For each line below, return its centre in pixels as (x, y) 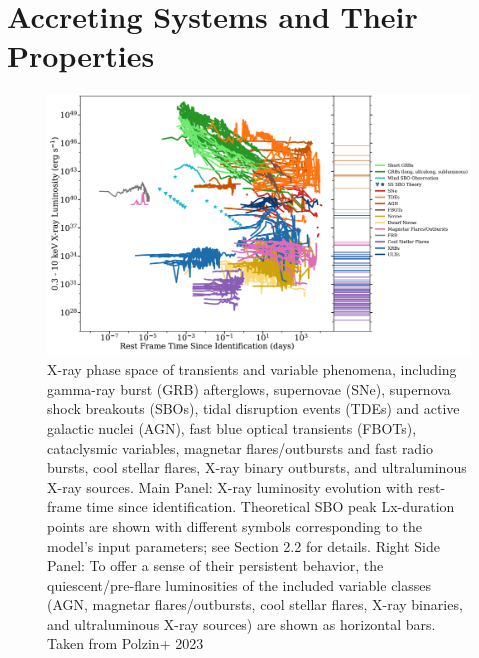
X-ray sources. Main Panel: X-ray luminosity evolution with (230, 486)
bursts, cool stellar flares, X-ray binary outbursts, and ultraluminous (257, 467)
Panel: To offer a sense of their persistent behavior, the (215, 565)
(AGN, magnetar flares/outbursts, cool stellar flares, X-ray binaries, (255, 604)
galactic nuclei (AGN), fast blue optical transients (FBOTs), (232, 427)
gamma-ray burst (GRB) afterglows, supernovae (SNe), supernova (249, 388)
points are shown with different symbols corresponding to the (235, 525)
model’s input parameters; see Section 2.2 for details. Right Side (244, 545)
